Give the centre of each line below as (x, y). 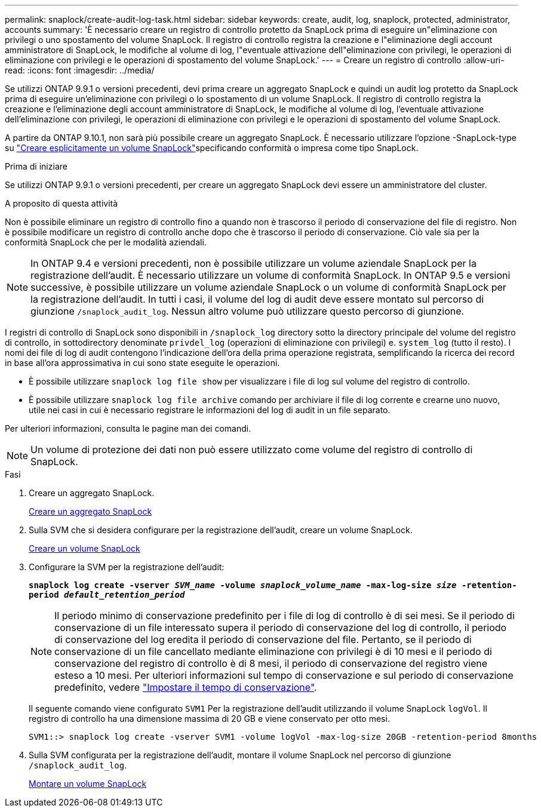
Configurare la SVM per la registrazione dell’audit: (127, 567)
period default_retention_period (107, 595)
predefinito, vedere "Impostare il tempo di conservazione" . (186, 687)
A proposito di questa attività (62, 203)
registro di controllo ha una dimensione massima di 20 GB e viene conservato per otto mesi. (209, 719)
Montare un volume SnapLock (88, 784)
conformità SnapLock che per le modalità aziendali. (106, 242)
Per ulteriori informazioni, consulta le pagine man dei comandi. (128, 428)
